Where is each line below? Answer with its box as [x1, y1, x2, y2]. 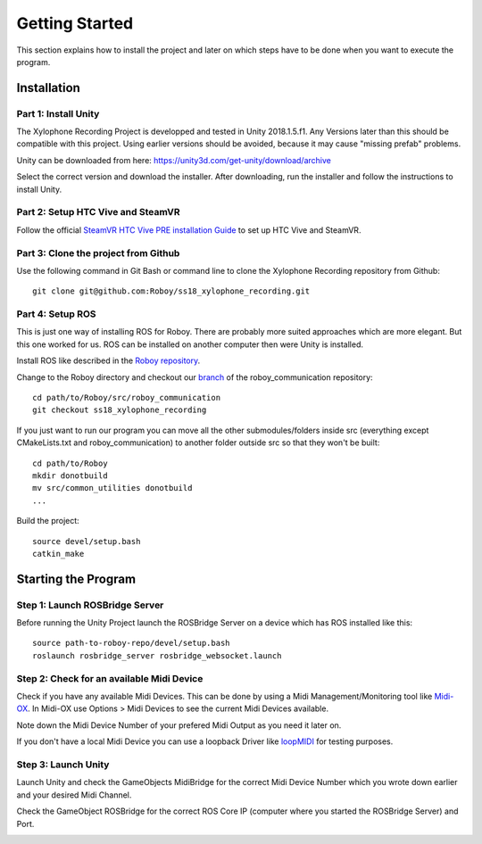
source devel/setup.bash [32, 536, 141, 546]
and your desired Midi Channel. [16, 790, 132, 800]
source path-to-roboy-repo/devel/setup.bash [32, 638, 231, 649]
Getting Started [16, 13, 134, 33]
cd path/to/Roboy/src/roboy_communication [32, 393, 221, 403]
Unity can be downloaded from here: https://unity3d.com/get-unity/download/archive [16, 154, 332, 165]
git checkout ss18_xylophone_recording [32, 405, 207, 415]
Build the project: [16, 516, 79, 526]
